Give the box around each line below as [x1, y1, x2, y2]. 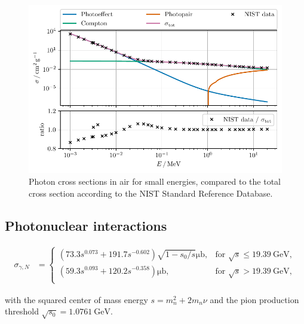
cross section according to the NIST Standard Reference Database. [29, 187, 273, 199]
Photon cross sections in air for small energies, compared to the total [29, 175, 281, 188]
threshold [5, 305, 39, 317]
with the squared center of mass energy [5, 293, 148, 305]
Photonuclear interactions [5, 216, 167, 234]
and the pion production [210, 293, 299, 305]
